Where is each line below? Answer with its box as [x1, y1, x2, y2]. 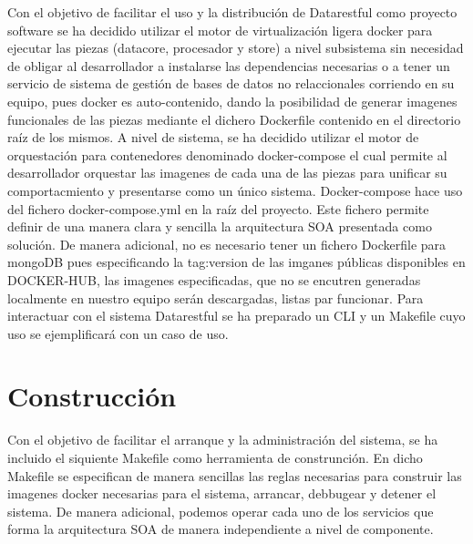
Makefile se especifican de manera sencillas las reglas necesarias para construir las [7, 466, 462, 485]
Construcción [7, 377, 177, 415]
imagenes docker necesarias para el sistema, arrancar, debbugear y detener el [7, 484, 437, 503]
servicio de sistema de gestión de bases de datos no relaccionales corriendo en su [7, 74, 455, 93]
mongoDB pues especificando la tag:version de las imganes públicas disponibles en [7, 252, 466, 272]
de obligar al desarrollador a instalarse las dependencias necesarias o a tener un [7, 56, 450, 75]
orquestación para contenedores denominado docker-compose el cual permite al [7, 145, 447, 164]
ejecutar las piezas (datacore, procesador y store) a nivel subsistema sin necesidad [7, 38, 464, 57]
